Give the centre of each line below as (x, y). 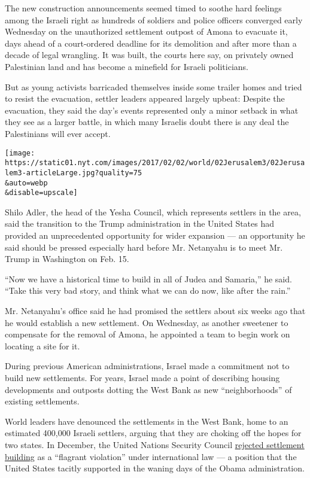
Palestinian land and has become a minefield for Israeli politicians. (127, 66)
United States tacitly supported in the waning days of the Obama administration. (155, 468)
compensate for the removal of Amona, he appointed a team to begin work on (148, 334)
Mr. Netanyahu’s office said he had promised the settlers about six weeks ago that (155, 310)
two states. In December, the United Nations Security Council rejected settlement (155, 444)
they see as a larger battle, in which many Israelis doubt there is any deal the (147, 122)
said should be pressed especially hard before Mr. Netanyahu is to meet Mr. (144, 247)
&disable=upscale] (41, 193)
